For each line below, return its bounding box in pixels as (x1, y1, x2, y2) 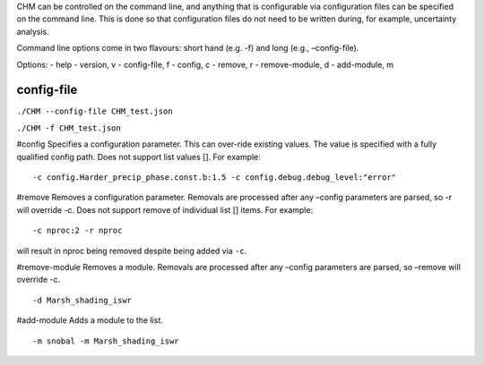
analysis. (16, 26, 49, 37)
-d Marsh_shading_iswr (32, 295, 133, 305)
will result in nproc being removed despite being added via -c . (16, 245, 247, 256)
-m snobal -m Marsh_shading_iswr (32, 335, 179, 346)
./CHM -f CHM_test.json (16, 123, 121, 133)
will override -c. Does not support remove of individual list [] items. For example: (16, 204, 314, 215)
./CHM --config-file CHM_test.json (16, 106, 174, 116)
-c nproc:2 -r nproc (32, 225, 123, 236)
